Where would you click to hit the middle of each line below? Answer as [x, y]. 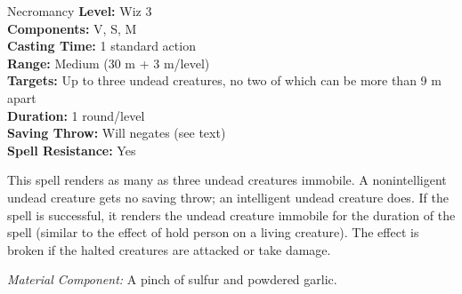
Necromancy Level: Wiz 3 [80, 11]
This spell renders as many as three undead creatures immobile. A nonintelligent [227, 180]
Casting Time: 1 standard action [101, 46]
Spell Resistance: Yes [72, 150]
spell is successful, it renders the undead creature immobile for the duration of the [231, 215]
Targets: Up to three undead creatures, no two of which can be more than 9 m [224, 80]
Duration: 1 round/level [76, 115]
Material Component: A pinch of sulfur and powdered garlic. [172, 279]
